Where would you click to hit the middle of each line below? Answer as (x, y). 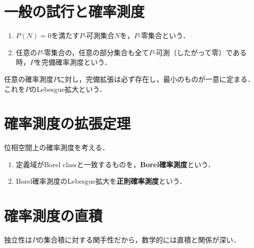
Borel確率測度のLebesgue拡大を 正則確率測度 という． (101, 181)
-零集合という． (164, 35)
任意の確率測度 (29, 79)
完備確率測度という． (76, 62)
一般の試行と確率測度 (75, 11)
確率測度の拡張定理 (68, 123)
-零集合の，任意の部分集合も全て (95, 52)
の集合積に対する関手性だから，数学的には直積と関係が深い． (139, 240)
